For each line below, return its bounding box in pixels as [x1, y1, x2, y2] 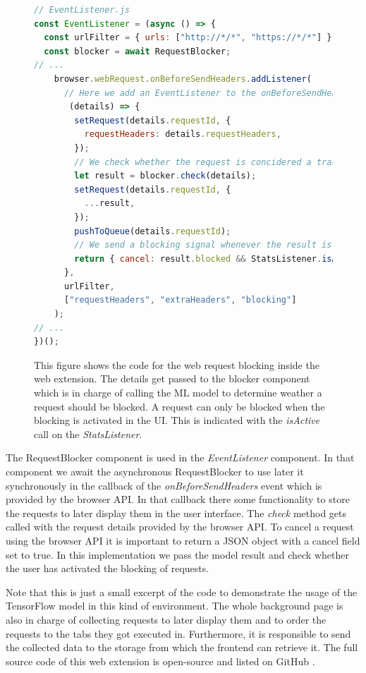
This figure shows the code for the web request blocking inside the [34, 357, 319, 372]
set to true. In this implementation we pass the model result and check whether [6, 547, 349, 562]
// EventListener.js [34, 5, 130, 15]
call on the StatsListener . [34, 426, 142, 441]
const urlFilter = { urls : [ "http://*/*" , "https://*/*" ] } [44, 32, 332, 43]
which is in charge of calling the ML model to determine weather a [34, 385, 322, 400]
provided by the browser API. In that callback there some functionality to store [6, 492, 350, 507]
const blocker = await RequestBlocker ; [44, 46, 231, 56]
